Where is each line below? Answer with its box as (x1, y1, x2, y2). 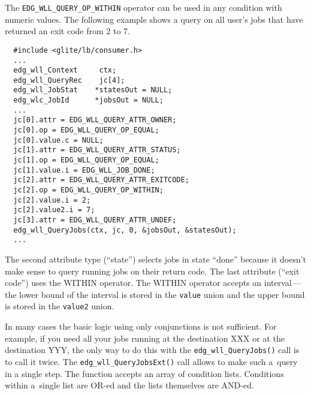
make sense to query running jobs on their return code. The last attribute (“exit (5, 264, 300, 277)
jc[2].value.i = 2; (13, 195, 91, 204)
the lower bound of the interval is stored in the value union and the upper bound (5, 288, 305, 300)
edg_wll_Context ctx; (13, 66, 117, 75)
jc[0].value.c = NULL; (13, 135, 104, 144)
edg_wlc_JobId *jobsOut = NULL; (13, 96, 164, 105)
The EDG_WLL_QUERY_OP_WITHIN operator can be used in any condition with (5, 1, 282, 13)
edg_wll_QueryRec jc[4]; (13, 76, 125, 85)
